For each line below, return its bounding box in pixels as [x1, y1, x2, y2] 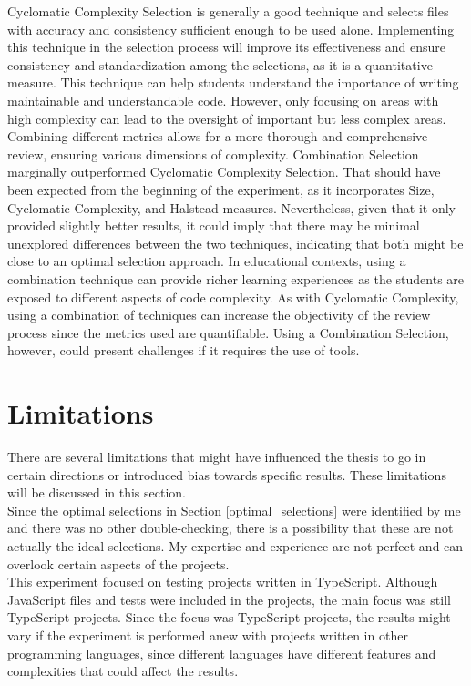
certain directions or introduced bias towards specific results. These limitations [7, 465, 446, 484]
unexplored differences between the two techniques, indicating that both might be [7, 233, 464, 252]
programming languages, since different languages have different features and [7, 643, 436, 662]
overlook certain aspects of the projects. [7, 554, 230, 573]
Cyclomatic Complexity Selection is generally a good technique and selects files [7, 2, 449, 20]
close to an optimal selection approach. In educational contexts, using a [7, 251, 406, 271]
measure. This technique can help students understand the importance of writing [7, 73, 459, 92]
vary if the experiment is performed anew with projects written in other [7, 625, 408, 644]
